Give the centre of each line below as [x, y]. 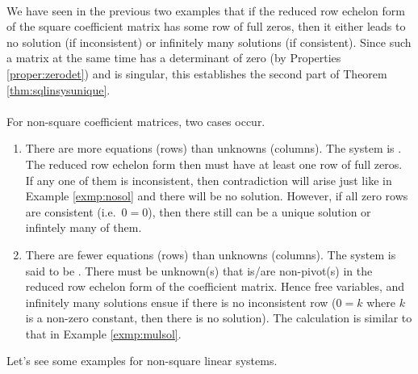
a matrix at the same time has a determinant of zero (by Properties [174, 58]
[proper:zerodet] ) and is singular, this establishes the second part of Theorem [197, 73]
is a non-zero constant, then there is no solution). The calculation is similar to [219, 318]
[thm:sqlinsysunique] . [59, 89]
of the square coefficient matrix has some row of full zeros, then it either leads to [206, 26]
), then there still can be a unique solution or [259, 211]
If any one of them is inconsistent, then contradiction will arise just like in [209, 180]
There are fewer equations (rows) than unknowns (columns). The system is [211, 254]
